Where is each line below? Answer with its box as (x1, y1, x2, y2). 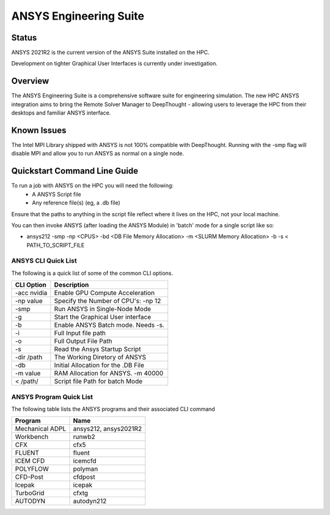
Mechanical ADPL (15, 424, 67, 433)
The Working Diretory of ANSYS (54, 353, 147, 361)
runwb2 (73, 432, 95, 441)
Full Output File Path (54, 337, 112, 345)
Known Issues (11, 125, 67, 135)
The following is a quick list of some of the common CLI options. (11, 269, 174, 277)
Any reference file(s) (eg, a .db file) (32, 199, 120, 206)
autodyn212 (73, 497, 107, 505)
